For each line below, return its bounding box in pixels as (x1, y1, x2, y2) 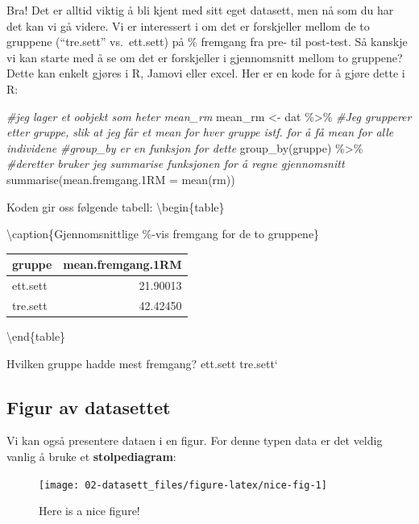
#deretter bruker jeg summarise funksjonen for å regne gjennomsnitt (6, 155, 345, 172)
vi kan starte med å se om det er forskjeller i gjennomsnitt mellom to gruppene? (6, 48, 403, 65)
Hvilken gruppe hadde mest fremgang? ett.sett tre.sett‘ (6, 354, 278, 371)
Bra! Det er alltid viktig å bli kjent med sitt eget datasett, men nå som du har (6, 2, 394, 18)
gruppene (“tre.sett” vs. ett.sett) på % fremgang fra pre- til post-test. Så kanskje (6, 33, 408, 50)
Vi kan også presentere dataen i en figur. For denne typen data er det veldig (6, 432, 383, 449)
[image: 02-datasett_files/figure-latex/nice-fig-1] (39, 479, 327, 491)
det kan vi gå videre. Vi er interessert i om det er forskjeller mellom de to (6, 17, 370, 34)
